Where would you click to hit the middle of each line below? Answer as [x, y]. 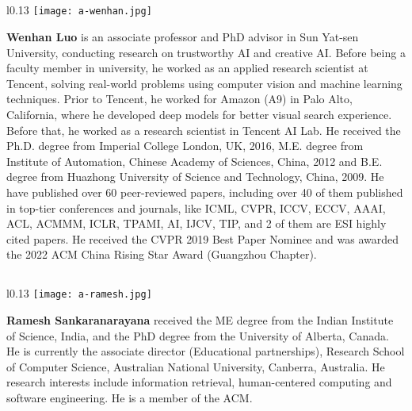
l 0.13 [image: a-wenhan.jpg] [79, 10]
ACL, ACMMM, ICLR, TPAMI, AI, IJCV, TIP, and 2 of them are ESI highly [196, 223]
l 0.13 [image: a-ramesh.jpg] [79, 293]
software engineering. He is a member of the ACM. [130, 397]
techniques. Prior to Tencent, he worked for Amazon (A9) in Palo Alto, [179, 99]
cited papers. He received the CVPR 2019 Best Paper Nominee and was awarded [202, 238]
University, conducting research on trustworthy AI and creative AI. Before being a [206, 52]
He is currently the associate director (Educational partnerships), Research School [206, 351]
